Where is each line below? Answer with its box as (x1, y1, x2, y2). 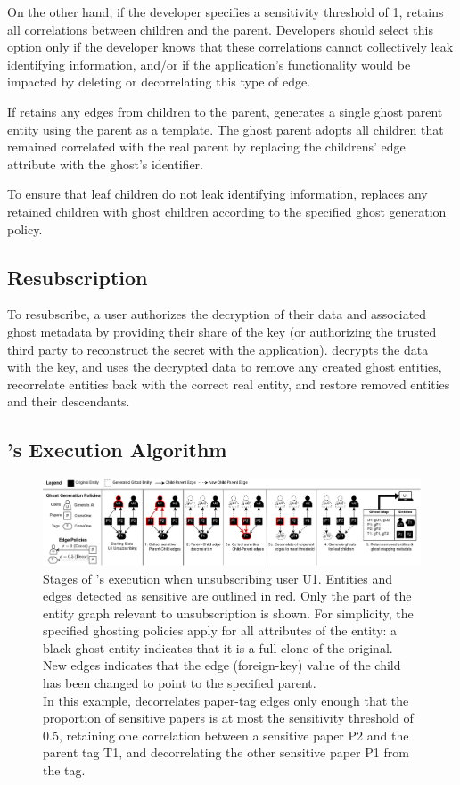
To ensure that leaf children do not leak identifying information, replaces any (7, 184, 428, 203)
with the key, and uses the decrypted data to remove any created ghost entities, (7, 357, 442, 376)
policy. (7, 219, 43, 238)
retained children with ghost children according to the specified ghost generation (7, 201, 447, 220)
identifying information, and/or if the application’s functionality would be (7, 54, 411, 73)
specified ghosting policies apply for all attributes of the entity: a (43, 621, 398, 640)
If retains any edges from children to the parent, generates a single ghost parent (7, 102, 443, 120)
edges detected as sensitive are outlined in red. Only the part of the (43, 586, 412, 605)
